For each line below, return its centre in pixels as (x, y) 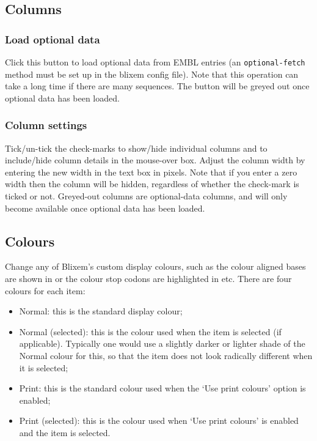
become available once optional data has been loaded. (105, 208)
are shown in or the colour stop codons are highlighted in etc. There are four (148, 279)
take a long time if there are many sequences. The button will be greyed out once (157, 86)
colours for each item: (45, 290)
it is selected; (44, 367)
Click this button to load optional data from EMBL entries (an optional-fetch (155, 62)
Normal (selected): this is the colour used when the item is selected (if (150, 331)
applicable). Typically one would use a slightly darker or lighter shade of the (162, 343)
